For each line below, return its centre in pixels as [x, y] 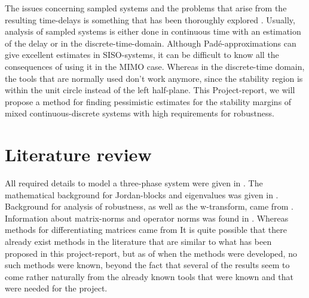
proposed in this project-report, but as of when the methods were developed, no [151, 253]
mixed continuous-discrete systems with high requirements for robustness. [140, 113]
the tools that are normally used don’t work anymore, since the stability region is [154, 78]
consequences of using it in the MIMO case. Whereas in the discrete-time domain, [155, 66]
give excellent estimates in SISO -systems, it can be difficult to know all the [142, 55]
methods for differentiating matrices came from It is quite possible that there [146, 230]
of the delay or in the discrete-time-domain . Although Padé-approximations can [151, 43]
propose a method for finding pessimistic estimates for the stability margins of [148, 101]
